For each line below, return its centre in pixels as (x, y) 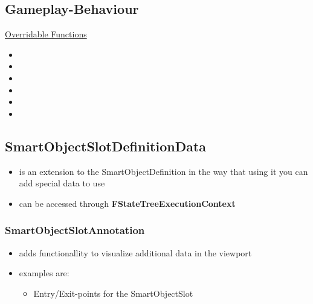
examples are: (44, 273)
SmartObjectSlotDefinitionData (106, 146)
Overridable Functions (46, 34)
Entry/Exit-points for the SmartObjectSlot (113, 293)
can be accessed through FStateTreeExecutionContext (127, 203)
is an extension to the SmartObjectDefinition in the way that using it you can (163, 171)
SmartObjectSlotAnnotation (75, 230)
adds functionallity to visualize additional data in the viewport (135, 252)
